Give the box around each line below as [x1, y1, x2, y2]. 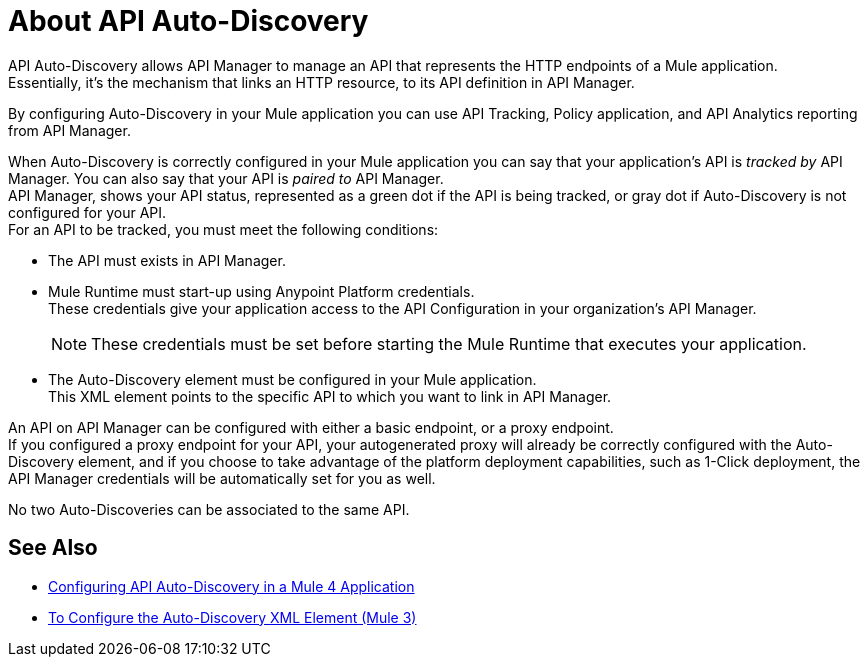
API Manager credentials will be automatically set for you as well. [8, 469, 436, 487]
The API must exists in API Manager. [48, 251, 286, 269]
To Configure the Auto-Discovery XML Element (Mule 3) [48, 608, 417, 626]
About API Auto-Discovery [8, 4, 369, 38]
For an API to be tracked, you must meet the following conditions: [8, 220, 439, 238]
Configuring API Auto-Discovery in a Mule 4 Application [48, 577, 415, 595]
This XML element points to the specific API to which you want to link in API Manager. [48, 387, 612, 405]
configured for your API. [8, 203, 167, 221]
